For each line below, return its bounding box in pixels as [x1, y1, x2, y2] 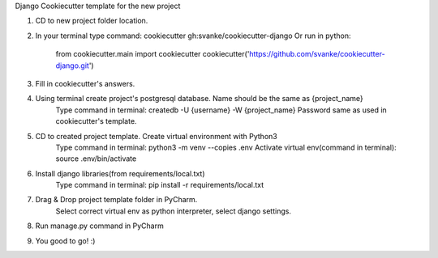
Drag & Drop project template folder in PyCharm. [35, 195, 198, 205]
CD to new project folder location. [35, 16, 148, 26]
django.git [55, 61, 89, 70]
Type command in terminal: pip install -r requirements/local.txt [55, 180, 264, 190]
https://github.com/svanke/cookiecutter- [248, 49, 385, 59]
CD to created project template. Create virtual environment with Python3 [35, 131, 277, 141]
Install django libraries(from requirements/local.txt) [35, 168, 206, 178]
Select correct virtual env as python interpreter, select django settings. [55, 206, 292, 216]
